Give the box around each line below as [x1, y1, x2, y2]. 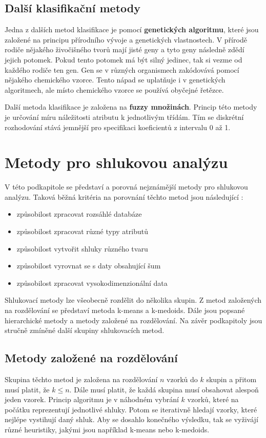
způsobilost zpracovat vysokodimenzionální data [16, 277, 168, 288]
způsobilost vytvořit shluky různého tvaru [16, 243, 148, 254]
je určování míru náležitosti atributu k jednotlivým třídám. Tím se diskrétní [5, 111, 244, 122]
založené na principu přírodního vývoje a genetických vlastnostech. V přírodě [5, 34, 247, 45]
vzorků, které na [187, 394, 239, 405]
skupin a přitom [206, 374, 257, 384]
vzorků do [167, 374, 198, 384]
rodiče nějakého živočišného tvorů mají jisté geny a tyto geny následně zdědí [5, 44, 244, 55]
